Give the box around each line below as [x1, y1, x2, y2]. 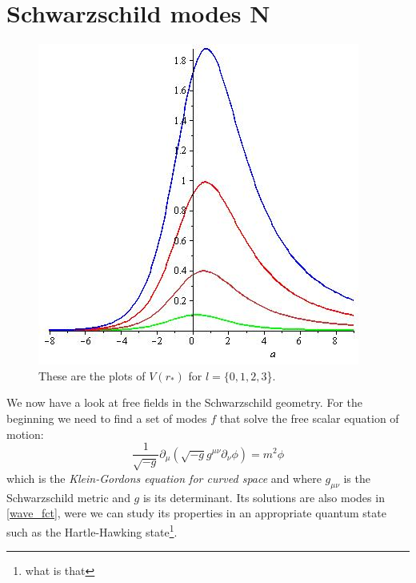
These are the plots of [38, 367, 146, 384]
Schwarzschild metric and [6, 489, 130, 505]
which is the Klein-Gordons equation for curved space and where [6, 469, 322, 486]
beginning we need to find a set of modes [6, 409, 207, 426]
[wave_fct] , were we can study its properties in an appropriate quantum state [6, 505, 386, 521]
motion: [6, 425, 44, 442]
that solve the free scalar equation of [219, 409, 399, 426]
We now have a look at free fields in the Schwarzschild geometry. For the [6, 394, 362, 411]
